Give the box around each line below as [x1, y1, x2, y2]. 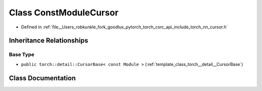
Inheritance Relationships [9, 37, 88, 45]
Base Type [9, 51, 34, 58]
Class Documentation [9, 74, 76, 82]
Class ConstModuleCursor [9, 7, 119, 18]
